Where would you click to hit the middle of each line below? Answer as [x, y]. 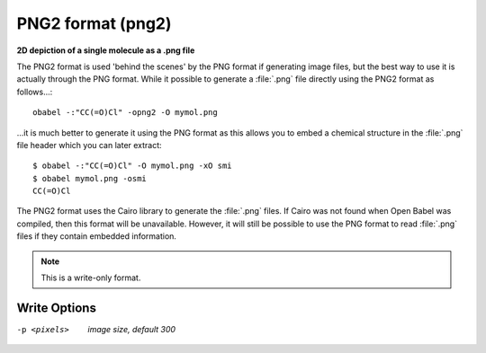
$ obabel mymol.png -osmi [90, 178]
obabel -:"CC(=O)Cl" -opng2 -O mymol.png [125, 113]
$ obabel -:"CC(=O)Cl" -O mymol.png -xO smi [133, 166]
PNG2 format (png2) [94, 23]
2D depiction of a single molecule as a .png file [106, 50]
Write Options [56, 308]
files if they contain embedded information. [97, 236]
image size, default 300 [131, 329]
